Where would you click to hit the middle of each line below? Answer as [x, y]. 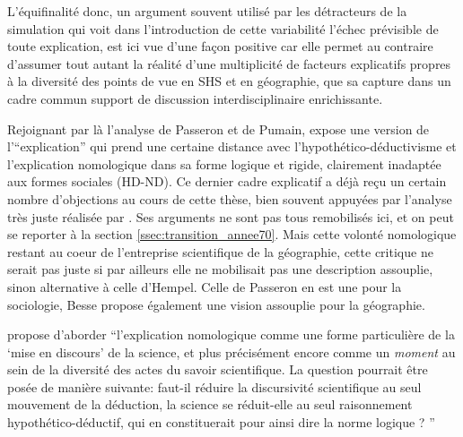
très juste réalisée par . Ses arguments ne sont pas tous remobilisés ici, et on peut [231, 216]
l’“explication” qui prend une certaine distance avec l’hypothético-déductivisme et [232, 146]
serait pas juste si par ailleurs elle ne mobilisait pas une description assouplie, [220, 269]
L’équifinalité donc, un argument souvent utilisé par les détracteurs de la [207, 11]
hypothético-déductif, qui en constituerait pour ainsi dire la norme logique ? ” [221, 422]
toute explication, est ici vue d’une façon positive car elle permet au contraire [220, 46]
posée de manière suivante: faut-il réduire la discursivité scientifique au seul [214, 386]
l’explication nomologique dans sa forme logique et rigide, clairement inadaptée [224, 163]
